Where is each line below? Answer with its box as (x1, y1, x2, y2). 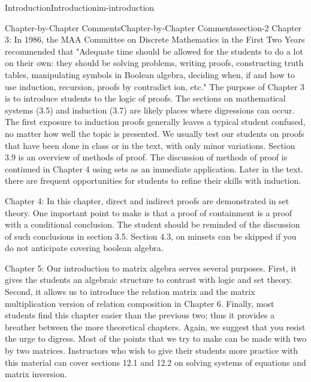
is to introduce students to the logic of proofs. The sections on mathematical (5, 92, 286, 105)
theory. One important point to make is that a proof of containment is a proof (5, 206, 292, 219)
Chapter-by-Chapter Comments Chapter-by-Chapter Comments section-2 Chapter (5, 21, 302, 34)
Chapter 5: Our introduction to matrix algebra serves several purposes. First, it (5, 261, 297, 274)
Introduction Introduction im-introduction (5, 1, 155, 13)
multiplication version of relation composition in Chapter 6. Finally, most (5, 297, 274, 309)
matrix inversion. (5, 368, 67, 380)
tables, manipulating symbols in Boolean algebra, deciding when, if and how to (5, 68, 295, 80)
